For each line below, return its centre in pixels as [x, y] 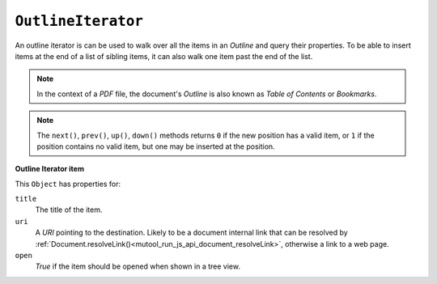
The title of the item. [69, 210]
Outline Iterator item [50, 169]
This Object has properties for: [68, 184]
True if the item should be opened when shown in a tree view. [138, 266]
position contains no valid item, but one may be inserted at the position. [156, 146]
